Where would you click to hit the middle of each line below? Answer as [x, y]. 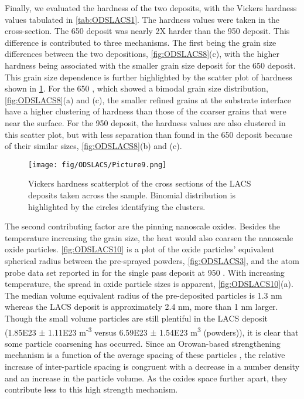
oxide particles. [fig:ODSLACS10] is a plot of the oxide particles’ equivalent [140, 249]
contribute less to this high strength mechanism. [91, 389]
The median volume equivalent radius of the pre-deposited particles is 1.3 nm [144, 295]
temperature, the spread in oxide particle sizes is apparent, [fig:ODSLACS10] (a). [149, 284]
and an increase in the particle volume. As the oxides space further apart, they [146, 378]
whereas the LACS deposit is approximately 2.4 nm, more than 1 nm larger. [141, 307]
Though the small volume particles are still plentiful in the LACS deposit [136, 318]
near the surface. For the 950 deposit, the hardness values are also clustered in [145, 122]
